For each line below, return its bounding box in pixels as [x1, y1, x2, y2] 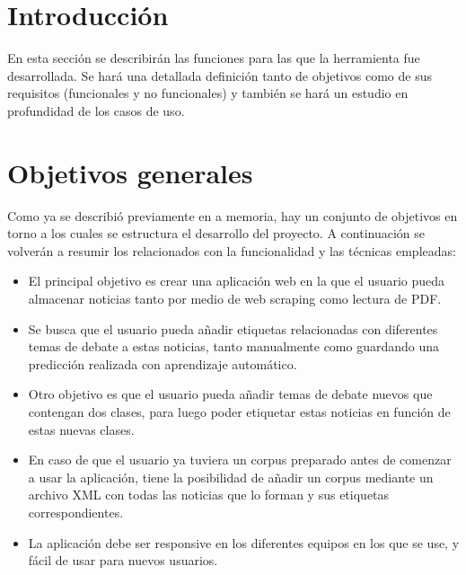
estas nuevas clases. [28, 420, 135, 438]
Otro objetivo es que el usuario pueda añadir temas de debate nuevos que [28, 385, 433, 403]
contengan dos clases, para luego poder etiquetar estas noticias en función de [28, 402, 451, 420]
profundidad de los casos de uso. [7, 101, 185, 119]
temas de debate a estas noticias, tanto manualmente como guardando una [28, 337, 440, 356]
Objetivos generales [7, 154, 253, 190]
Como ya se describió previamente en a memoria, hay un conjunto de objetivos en [7, 206, 458, 225]
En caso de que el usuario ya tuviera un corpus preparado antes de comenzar [28, 450, 452, 469]
